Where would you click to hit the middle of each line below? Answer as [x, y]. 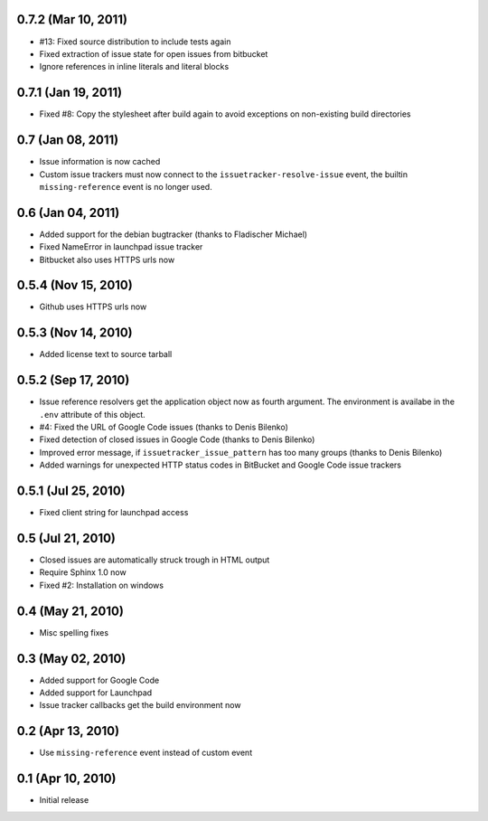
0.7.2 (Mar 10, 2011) [72, 19]
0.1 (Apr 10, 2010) [66, 779]
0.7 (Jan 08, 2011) [68, 140]
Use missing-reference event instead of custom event [146, 753]
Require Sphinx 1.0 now [83, 572]
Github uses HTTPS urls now [93, 307]
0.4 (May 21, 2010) [70, 611]
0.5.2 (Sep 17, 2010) [73, 380]
